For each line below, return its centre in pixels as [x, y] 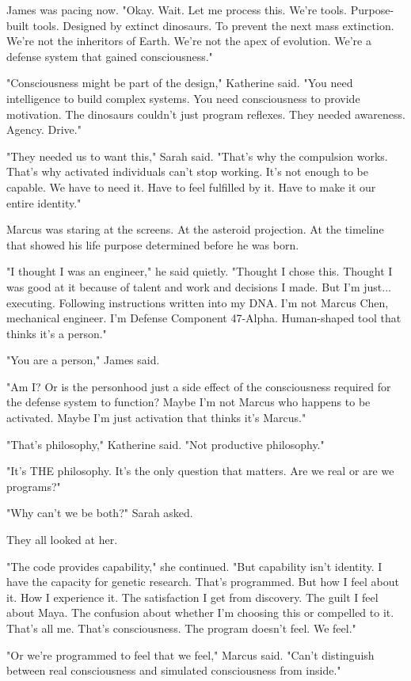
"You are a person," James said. [83, 360]
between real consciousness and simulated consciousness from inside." [174, 670]
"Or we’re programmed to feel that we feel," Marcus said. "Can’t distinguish [190, 654]
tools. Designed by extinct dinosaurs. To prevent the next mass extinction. [213, 25]
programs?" [34, 486]
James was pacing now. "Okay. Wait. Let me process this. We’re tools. [177, 10]
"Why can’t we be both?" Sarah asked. [100, 513]
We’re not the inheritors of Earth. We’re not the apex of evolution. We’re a [189, 41]
